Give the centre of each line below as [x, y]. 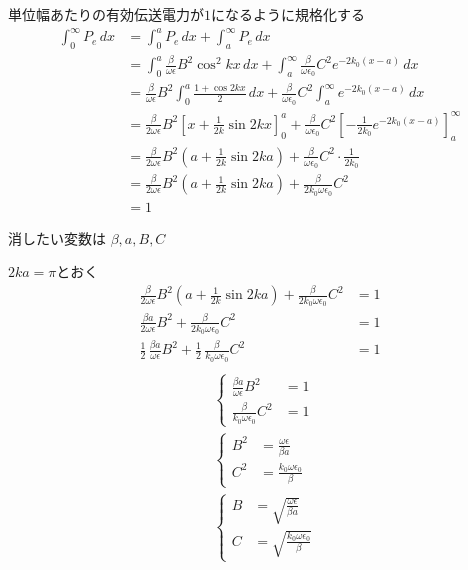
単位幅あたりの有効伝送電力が [106, 14]
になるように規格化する [288, 14]
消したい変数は [57, 237]
